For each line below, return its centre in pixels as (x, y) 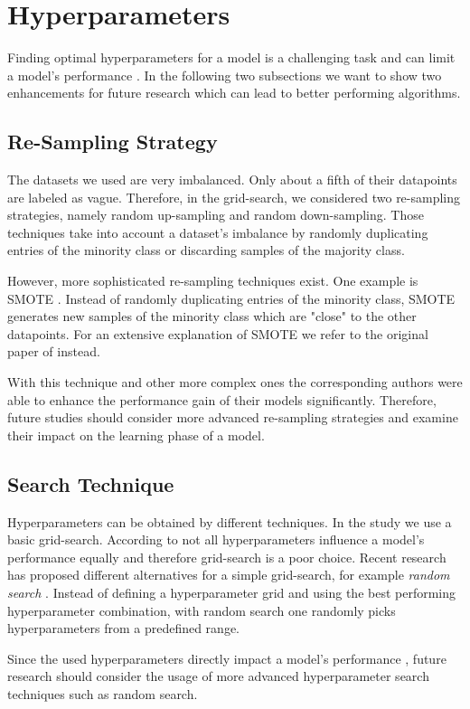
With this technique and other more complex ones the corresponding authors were (235, 382)
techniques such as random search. (103, 693)
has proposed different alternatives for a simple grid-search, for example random (229, 575)
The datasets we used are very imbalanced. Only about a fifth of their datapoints (232, 180)
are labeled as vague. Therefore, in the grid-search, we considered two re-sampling (234, 197)
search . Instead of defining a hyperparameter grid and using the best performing (232, 592)
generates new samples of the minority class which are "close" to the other (212, 316)
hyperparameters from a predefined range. (123, 628)
